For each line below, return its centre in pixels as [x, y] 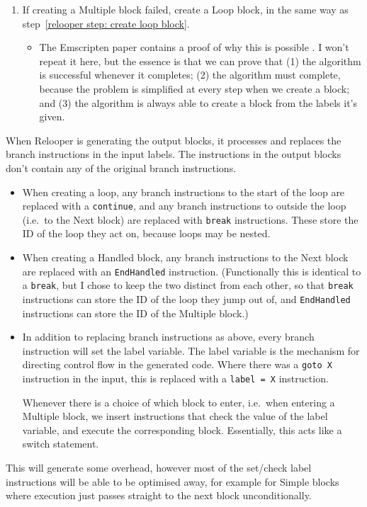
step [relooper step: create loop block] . [106, 23]
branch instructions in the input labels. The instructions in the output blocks [174, 154]
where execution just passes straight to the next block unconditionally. [159, 495]
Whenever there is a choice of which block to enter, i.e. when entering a [179, 402]
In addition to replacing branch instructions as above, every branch [168, 337]
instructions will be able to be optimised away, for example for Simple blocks [173, 481]
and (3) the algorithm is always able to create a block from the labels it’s [198, 102]
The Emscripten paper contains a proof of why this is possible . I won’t [194, 47]
